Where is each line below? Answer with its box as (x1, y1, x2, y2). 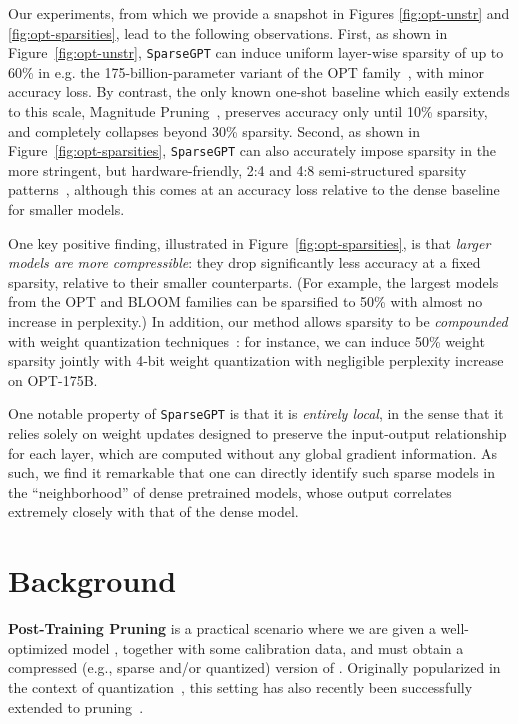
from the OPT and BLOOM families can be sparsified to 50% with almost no (8, 291, 483, 312)
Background (8, 560, 177, 601)
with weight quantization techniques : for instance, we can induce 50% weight (8, 330, 485, 351)
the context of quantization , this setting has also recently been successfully (8, 676, 473, 697)
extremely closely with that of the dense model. (8, 501, 299, 522)
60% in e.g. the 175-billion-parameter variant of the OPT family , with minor (8, 61, 484, 82)
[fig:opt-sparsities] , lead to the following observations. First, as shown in (8, 22, 448, 43)
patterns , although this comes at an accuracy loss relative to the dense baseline (8, 179, 500, 200)
